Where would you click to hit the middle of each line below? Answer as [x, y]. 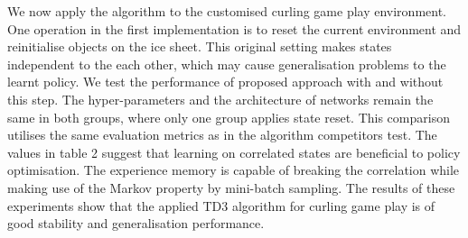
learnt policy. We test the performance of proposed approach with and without [225, 82]
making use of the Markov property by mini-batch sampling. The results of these [231, 187]
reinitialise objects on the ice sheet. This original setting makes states [200, 46]
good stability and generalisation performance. [136, 223]
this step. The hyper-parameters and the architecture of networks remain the [220, 99]
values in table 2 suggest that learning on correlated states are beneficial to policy [234, 152]
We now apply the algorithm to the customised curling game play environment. [227, 11]
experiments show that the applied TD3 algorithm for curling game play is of [221, 205]
